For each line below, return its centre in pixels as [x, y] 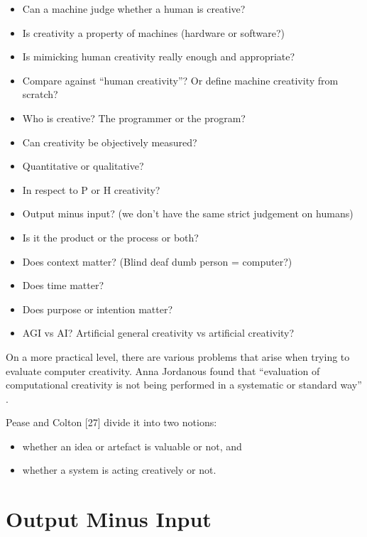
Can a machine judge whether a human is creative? [134, 9]
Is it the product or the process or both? [110, 237]
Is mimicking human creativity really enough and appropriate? [159, 56]
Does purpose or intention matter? [98, 309]
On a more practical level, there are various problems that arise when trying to [178, 356]
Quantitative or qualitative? [83, 166]
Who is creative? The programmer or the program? [134, 118]
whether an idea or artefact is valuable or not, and [132, 446]
